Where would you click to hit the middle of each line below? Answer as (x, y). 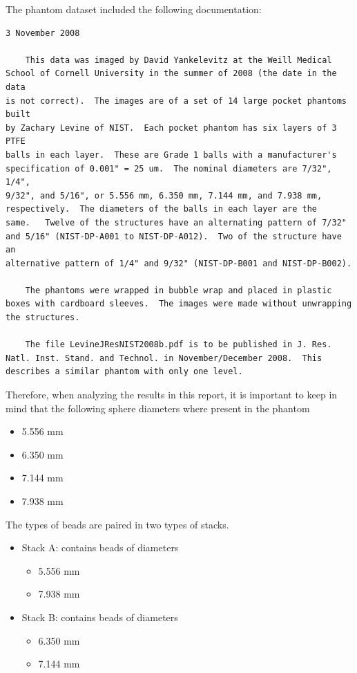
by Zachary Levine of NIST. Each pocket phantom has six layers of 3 (171, 128)
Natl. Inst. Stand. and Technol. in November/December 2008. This (164, 358)
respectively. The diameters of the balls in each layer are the (162, 209)
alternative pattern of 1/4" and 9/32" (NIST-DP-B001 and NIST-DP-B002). (179, 263)
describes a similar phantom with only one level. (124, 372)
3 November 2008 (43, 33)
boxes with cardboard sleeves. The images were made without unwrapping (179, 304)
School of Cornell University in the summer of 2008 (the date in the (171, 74)
